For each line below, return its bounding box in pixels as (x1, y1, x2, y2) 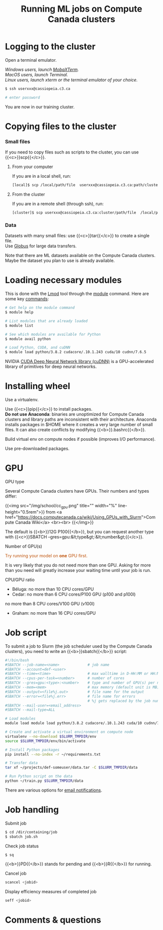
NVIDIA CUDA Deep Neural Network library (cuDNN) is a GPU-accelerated (5, 359, 154, 364)
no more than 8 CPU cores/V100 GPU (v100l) (5, 601, 95, 606)
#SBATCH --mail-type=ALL (5, 707, 55, 712)
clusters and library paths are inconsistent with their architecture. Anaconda (5, 416, 157, 422)
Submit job (5, 820, 27, 826)
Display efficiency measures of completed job (5, 889, 97, 895)
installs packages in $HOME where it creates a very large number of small (5, 422, 153, 428)
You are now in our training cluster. (5, 103, 75, 110)
